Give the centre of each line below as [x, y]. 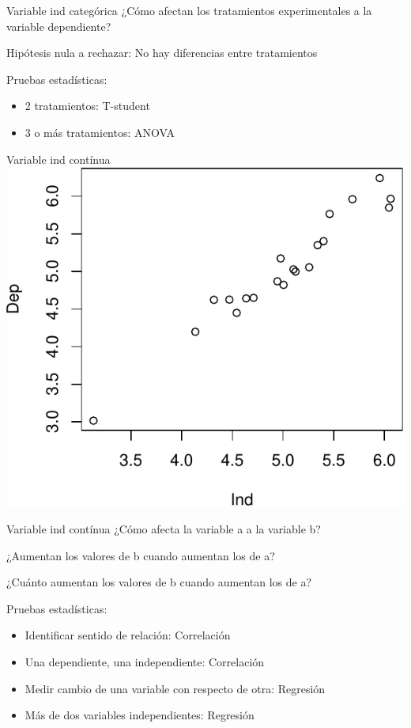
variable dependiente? [59, 26]
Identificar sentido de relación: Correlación [128, 635]
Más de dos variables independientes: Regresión [140, 715]
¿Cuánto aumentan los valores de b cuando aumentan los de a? [159, 582]
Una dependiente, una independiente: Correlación [145, 661]
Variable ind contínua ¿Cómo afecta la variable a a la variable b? [164, 529]
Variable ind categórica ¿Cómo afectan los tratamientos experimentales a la [189, 10]
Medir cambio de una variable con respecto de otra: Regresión [175, 688]
